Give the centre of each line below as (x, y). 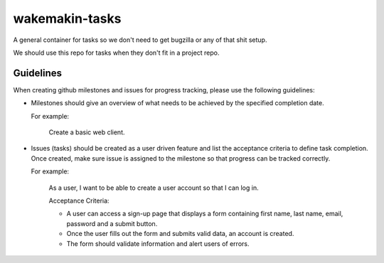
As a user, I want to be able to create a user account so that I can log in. (154, 188)
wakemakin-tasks (67, 18)
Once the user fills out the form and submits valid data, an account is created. (180, 234)
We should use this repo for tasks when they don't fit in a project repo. (116, 53)
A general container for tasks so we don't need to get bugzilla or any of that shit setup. (140, 40)
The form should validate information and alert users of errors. (158, 243)
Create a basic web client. (87, 132)
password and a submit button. (112, 223)
